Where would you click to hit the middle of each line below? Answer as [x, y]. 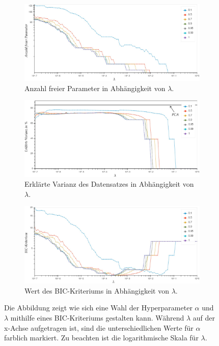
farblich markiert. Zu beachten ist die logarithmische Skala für [101, 338]
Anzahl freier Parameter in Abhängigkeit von [95, 88]
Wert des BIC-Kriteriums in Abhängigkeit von [97, 290]
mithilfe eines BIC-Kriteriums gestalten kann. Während [97, 317]
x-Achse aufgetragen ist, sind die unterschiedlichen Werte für [99, 327]
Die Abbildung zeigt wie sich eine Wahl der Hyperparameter [98, 308]
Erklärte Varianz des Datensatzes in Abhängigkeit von [109, 184]
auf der [204, 317]
